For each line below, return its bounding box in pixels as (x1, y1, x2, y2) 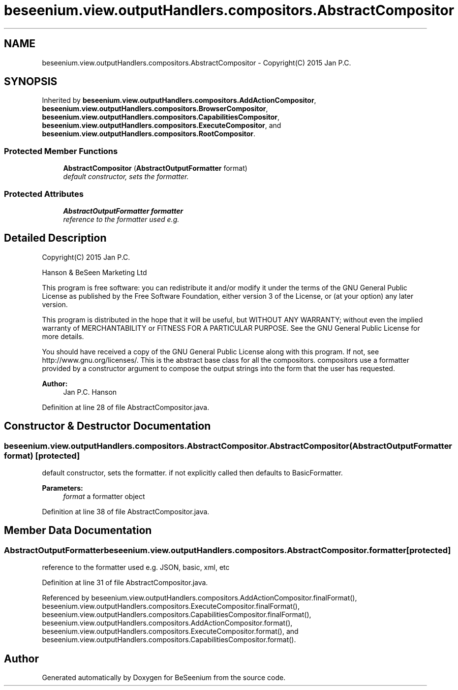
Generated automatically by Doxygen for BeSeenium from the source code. (42, 673, 286, 682)
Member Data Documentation (4, 524, 152, 537)
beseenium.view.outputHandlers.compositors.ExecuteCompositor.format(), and (42, 627, 299, 636)
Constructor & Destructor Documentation (4, 420, 211, 433)
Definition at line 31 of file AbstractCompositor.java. (42, 578, 208, 587)
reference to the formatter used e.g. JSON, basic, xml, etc (42, 563, 230, 572)
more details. (42, 332, 84, 341)
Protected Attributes (4, 188, 84, 199)
